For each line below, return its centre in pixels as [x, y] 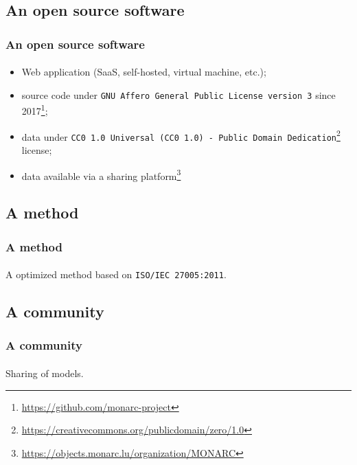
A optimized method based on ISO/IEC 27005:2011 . [116, 274]
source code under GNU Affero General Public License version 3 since [178, 94]
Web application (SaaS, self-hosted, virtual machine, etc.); [144, 72]
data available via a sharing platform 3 [101, 174]
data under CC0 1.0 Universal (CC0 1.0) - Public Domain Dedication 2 [181, 135]
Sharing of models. [45, 373]
